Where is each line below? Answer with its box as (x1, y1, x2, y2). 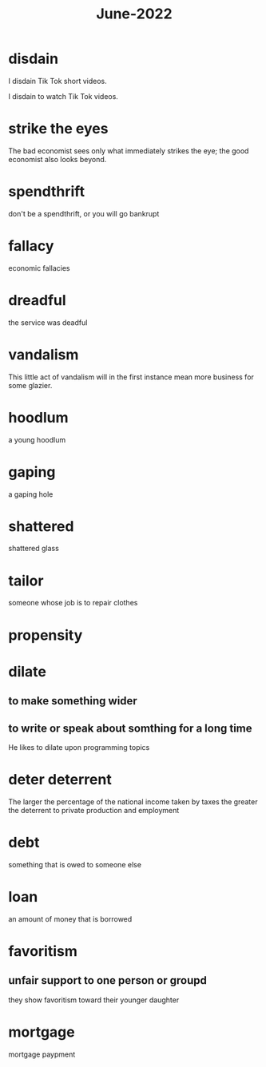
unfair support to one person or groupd (8, 974, 208, 987)
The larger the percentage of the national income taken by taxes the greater (8, 796, 258, 807)
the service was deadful (8, 317, 88, 327)
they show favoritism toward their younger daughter (8, 995, 180, 1005)
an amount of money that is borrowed (8, 914, 133, 923)
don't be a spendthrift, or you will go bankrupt (8, 208, 160, 218)
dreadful (8, 291, 66, 309)
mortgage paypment (8, 1049, 76, 1059)
